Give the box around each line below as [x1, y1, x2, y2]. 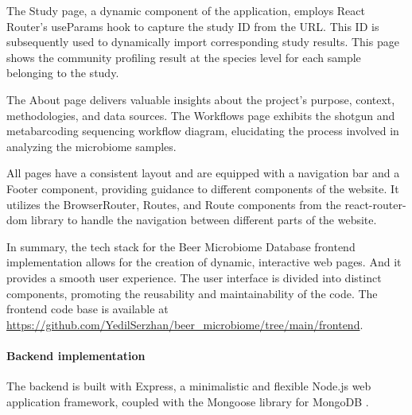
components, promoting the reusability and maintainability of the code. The [6, 285, 378, 301]
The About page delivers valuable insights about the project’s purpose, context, [6, 91, 395, 107]
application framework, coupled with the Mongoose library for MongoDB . [6, 393, 369, 409]
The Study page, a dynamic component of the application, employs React [6, 2, 365, 18]
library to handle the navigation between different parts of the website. [31, 211, 377, 228]
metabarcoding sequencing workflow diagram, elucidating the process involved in [6, 122, 399, 139]
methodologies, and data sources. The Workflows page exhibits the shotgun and [6, 107, 395, 123]
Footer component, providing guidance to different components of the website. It [6, 180, 399, 196]
